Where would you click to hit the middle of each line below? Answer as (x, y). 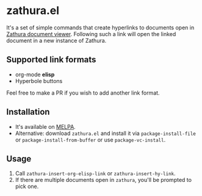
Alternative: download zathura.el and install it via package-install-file (106, 133)
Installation (28, 112)
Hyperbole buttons (39, 81)
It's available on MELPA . (45, 126)
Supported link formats (51, 60)
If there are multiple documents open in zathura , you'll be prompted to (103, 180)
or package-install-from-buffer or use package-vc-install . (90, 140)
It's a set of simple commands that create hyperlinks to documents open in (100, 27)
